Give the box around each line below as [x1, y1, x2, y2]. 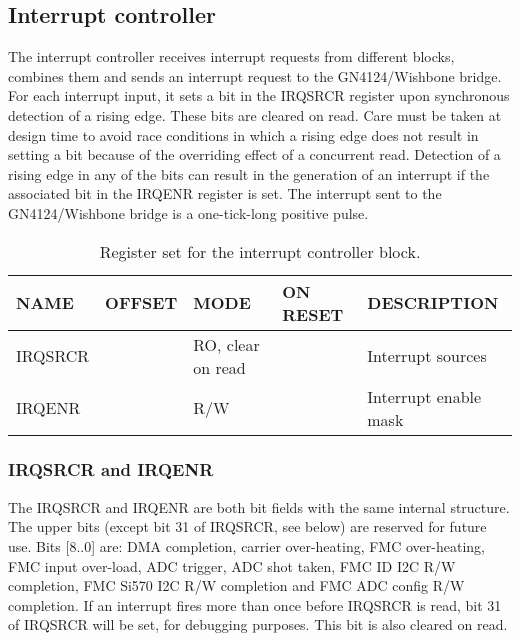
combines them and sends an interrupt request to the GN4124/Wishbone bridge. [8, 65, 502, 86]
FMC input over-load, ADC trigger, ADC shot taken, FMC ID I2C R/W [8, 555, 456, 576]
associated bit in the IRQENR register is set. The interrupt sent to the [8, 183, 442, 204]
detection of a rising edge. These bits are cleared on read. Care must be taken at [8, 104, 502, 125]
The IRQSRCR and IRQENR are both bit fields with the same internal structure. [8, 496, 510, 517]
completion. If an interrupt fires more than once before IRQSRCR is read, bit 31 [8, 594, 502, 615]
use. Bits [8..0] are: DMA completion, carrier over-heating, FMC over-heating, [8, 535, 485, 556]
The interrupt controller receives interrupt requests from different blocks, [8, 46, 455, 67]
